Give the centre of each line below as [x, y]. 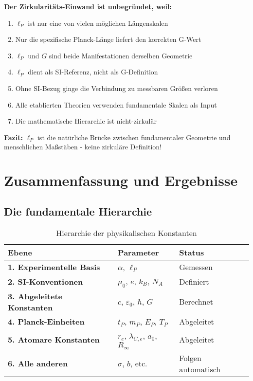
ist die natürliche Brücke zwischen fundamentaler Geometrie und [134, 137]
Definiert [194, 281]
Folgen [190, 358]
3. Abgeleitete [35, 296]
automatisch [200, 369]
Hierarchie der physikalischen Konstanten [126, 233]
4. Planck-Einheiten [46, 321]
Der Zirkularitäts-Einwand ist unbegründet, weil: [88, 6]
